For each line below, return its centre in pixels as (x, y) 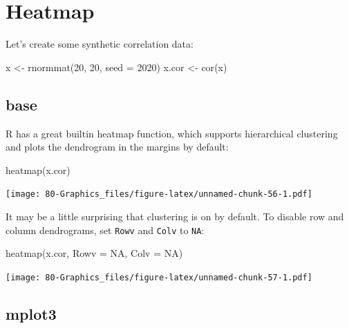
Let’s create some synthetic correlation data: (100, 44)
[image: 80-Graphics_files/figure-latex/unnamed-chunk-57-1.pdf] (159, 277)
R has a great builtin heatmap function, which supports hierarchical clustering (172, 133)
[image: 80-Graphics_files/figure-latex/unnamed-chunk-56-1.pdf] (159, 194)
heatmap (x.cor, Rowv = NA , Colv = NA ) (94, 253)
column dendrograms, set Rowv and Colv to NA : (105, 230)
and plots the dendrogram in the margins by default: (117, 147)
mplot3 (31, 313)
